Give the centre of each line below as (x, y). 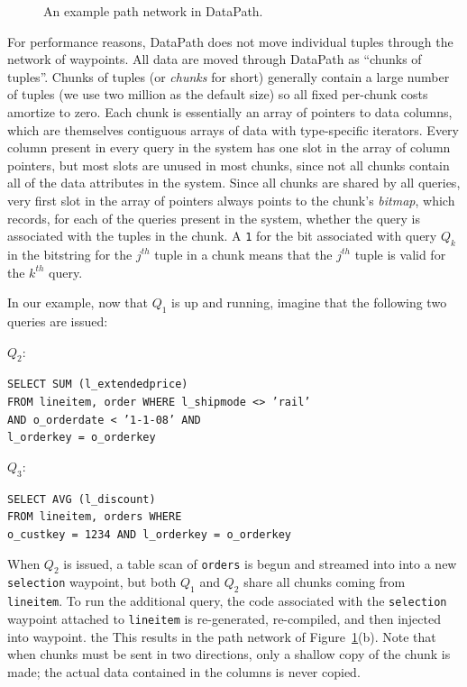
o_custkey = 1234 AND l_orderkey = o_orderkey (149, 535)
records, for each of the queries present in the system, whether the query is (214, 218)
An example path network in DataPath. (153, 11)
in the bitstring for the (70, 254)
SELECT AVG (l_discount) (82, 499)
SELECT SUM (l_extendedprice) (98, 385)
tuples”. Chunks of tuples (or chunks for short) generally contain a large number (229, 76)
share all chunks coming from (325, 582)
